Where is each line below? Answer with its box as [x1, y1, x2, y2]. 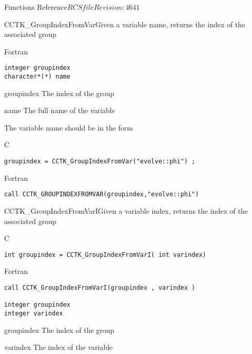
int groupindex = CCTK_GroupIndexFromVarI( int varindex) [4, 251, 206, 258]
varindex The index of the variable [4, 342, 113, 352]
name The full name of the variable [4, 105, 115, 116]
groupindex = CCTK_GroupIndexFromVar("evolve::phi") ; [4, 158, 196, 165]
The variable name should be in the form [4, 122, 133, 133]
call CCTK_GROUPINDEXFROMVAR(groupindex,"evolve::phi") [4, 191, 199, 198]
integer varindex [4, 309, 63, 317]
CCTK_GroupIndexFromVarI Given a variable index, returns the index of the [4, 205, 248, 216]
